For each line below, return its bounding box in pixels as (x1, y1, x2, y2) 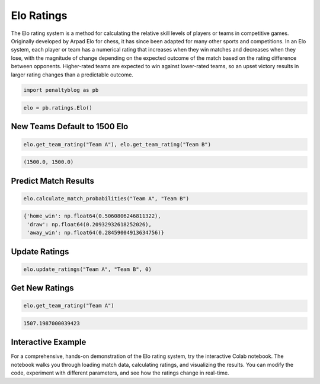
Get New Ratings (11, 283, 74, 293)
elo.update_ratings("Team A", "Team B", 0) (23, 265, 152, 273)
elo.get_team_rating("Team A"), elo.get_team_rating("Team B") (23, 141, 212, 148)
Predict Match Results (11, 175, 94, 186)
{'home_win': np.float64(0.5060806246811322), (23, 213, 161, 219)
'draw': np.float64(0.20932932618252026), (27, 221, 152, 228)
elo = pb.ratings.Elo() (23, 104, 93, 111)
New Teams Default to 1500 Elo (11, 121, 129, 132)
